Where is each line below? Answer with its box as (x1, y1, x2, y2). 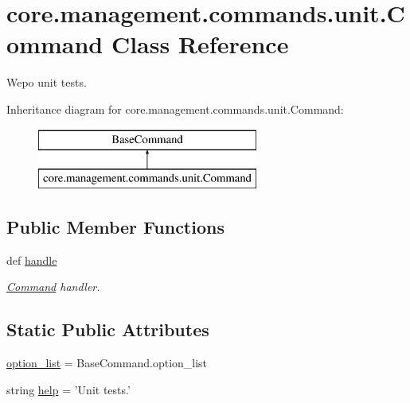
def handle (6, 251, 57, 268)
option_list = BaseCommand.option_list (6, 355, 208, 371)
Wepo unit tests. (6, 74, 87, 91)
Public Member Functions (6, 215, 225, 239)
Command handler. (6, 278, 100, 295)
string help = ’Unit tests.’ (6, 381, 131, 397)
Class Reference (111, 28, 289, 60)
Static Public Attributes (6, 317, 209, 342)
